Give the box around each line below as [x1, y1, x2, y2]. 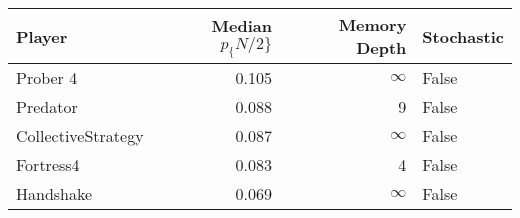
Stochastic [422, 24, 504, 48]
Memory [338, 13, 407, 36]
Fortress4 [16, 153, 80, 176]
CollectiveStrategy [16, 124, 144, 147]
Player [16, 24, 68, 48]
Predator [16, 95, 78, 118]
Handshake [16, 182, 93, 205]
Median [211, 13, 272, 37]
